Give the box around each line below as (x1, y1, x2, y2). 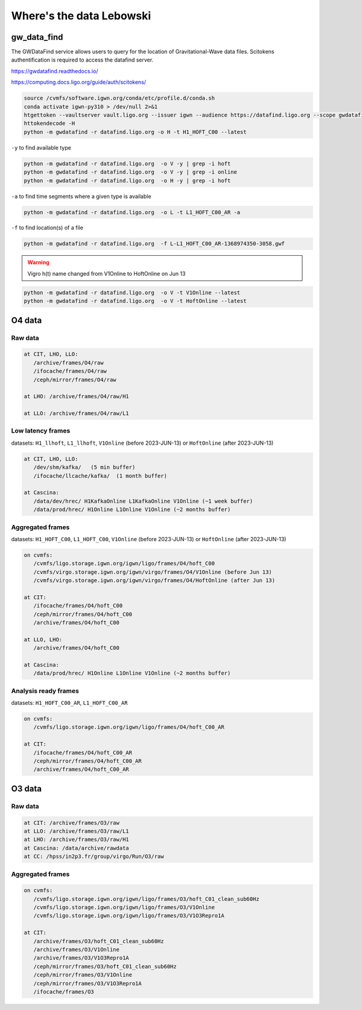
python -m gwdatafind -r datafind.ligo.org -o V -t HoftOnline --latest (24, 297, 247, 305)
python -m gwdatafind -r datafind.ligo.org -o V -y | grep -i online (24, 169, 238, 176)
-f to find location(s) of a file (11, 224, 84, 232)
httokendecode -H (24, 120, 75, 127)
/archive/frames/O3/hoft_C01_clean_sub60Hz (33, 938, 164, 944)
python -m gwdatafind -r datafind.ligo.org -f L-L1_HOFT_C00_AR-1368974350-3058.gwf (24, 240, 285, 247)
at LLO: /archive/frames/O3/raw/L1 (24, 827, 129, 834)
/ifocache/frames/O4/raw (33, 368, 107, 375)
